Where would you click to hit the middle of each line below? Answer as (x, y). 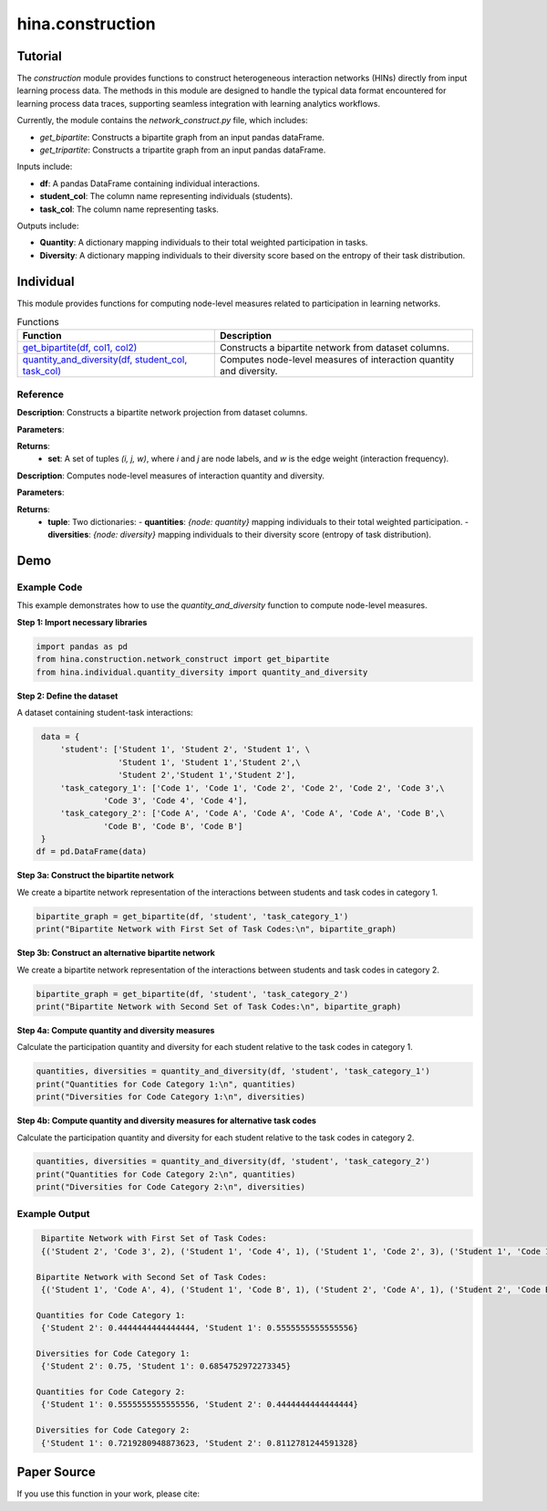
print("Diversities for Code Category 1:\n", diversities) (170, 1097)
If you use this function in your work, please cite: (108, 1494)
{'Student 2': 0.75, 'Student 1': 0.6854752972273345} (166, 1366)
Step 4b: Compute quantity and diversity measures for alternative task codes (166, 1121)
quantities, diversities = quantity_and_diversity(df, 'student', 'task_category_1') (233, 1071)
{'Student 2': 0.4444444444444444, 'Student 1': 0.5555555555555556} (200, 1328)
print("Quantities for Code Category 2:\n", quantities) (166, 1174)
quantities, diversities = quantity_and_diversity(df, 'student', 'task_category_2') (233, 1161)
